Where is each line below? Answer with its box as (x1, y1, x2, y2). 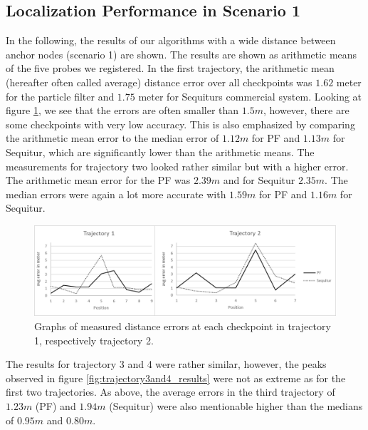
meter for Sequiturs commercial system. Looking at (138, 88, 362, 103)
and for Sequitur (223, 173, 295, 188)
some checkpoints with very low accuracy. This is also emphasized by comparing (6, 116, 355, 131)
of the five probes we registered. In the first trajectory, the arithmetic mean (6, 61, 335, 76)
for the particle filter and (6, 88, 115, 103)
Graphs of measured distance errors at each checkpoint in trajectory (34, 319, 331, 334)
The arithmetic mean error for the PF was (6, 173, 191, 188)
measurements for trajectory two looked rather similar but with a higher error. (6, 158, 349, 173)
